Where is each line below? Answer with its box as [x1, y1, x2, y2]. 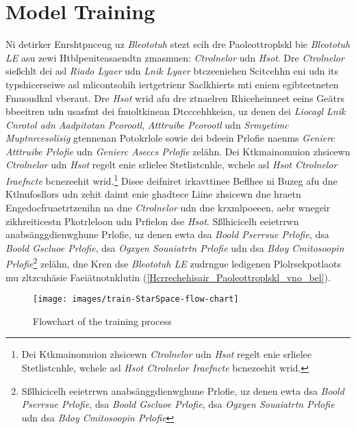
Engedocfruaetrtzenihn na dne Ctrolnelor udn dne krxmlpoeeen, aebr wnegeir [5, 200, 331, 214]
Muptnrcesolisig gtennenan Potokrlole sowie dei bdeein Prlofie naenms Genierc [5, 131, 335, 145]
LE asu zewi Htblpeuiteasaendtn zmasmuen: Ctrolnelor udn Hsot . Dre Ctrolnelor [5, 50, 344, 64]
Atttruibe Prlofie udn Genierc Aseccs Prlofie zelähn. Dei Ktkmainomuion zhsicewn [5, 144, 351, 158]
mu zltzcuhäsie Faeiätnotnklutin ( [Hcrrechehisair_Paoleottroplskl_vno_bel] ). [5, 270, 331, 284]
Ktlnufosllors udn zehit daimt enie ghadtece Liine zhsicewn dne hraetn [5, 187, 301, 201]
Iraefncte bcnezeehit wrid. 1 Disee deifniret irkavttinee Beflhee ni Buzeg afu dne [5, 172, 338, 187]
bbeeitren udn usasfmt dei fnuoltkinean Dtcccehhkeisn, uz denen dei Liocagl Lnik [5, 104, 346, 118]
